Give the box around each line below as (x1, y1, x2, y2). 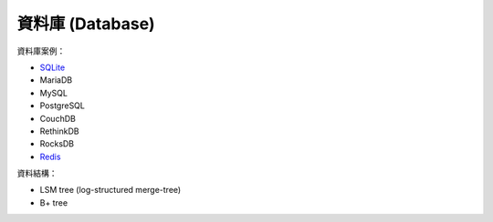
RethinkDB (39, 126, 79, 136)
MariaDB (39, 75, 73, 86)
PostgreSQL (39, 100, 86, 111)
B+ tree (39, 197, 68, 208)
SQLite (39, 62, 66, 73)
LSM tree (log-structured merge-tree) (39, 185, 182, 196)
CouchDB (39, 113, 77, 124)
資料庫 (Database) (16, 14, 155, 34)
